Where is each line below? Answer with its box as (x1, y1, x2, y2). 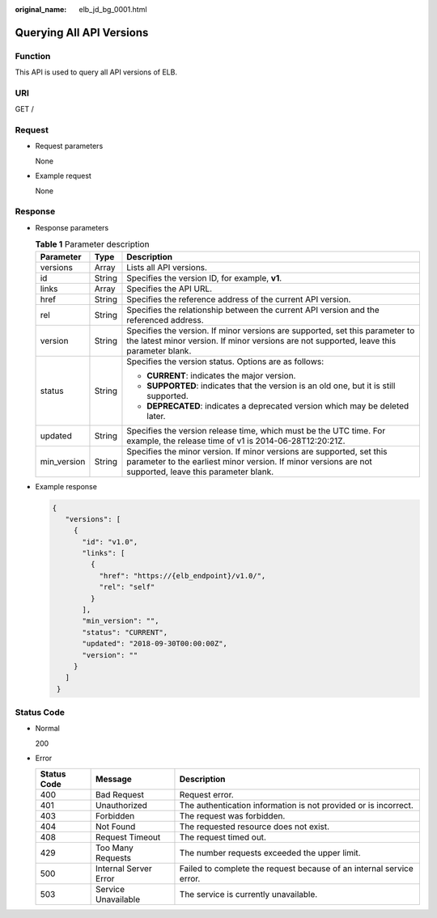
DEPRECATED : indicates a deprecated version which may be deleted (146, 400, 409, 412)
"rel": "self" (99, 582, 155, 592)
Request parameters (35, 142, 104, 151)
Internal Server (95, 862, 153, 874)
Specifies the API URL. (126, 283, 213, 294)
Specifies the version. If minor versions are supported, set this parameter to (126, 324, 415, 336)
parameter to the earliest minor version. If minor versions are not (126, 455, 372, 467)
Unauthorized (95, 799, 147, 810)
